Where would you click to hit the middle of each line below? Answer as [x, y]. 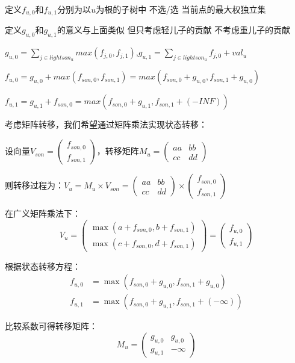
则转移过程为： [34, 185]
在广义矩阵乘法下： [43, 213]
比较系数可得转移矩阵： [51, 326]
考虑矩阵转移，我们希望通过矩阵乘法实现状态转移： [106, 124]
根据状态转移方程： [43, 266]
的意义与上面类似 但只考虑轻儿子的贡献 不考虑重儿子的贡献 [174, 30]
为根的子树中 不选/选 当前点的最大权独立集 [181, 9]
